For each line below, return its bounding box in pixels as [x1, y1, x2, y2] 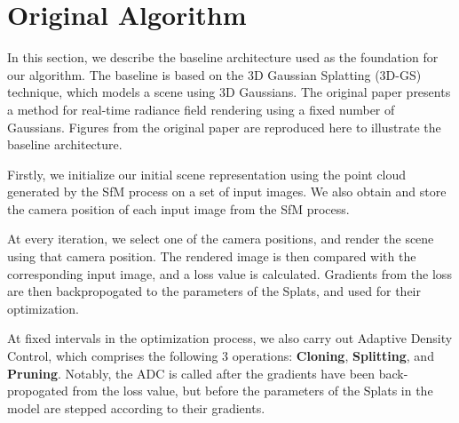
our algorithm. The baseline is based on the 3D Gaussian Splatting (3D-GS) [7, 65, 422, 84]
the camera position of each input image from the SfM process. [7, 199, 350, 218]
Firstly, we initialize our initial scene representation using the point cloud [7, 164, 407, 183]
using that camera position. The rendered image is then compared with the [7, 247, 416, 266]
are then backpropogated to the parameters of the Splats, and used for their [7, 282, 421, 300]
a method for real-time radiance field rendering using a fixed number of [7, 100, 395, 118]
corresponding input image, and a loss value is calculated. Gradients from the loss [7, 264, 452, 283]
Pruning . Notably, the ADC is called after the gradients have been [7, 363, 376, 382]
